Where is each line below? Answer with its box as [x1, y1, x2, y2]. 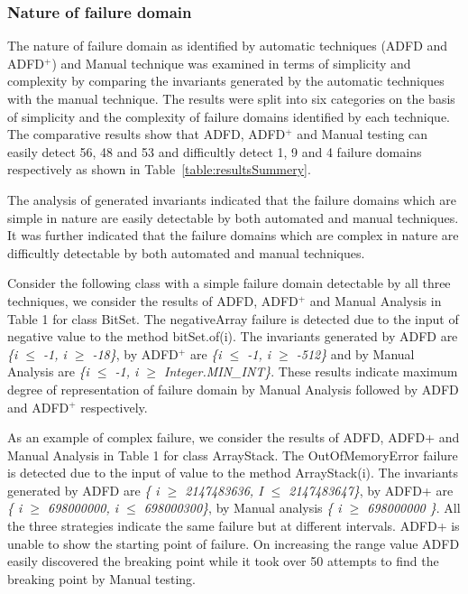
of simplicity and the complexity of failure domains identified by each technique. [7, 107, 450, 125]
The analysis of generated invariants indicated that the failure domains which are [7, 190, 456, 209]
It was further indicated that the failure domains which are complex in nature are [7, 226, 459, 245]
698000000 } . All [367, 498, 461, 517]
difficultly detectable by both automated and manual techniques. [7, 243, 365, 262]
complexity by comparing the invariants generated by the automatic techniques [7, 71, 445, 90]
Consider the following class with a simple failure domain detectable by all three [7, 274, 451, 292]
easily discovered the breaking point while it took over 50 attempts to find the [7, 552, 439, 571]
